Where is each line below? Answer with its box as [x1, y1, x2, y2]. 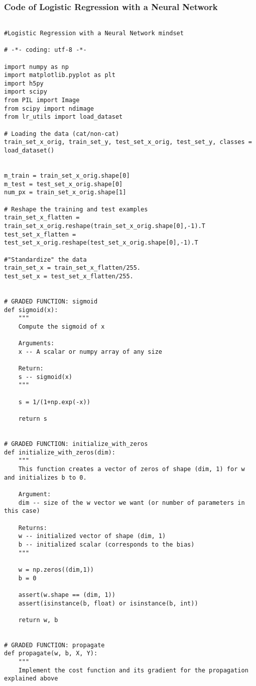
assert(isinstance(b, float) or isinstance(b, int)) [18, 599, 198, 607]
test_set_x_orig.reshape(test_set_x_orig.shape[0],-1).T [4, 239, 198, 247]
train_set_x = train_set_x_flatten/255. [4, 264, 141, 272]
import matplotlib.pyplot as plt [4, 71, 115, 79]
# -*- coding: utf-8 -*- [4, 46, 87, 54]
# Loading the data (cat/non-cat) [4, 130, 119, 137]
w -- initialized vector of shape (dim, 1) [18, 532, 166, 540]
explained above [4, 675, 58, 682]
